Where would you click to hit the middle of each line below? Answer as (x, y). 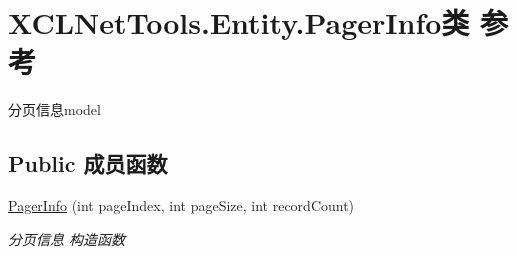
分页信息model (54, 109)
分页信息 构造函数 (67, 238)
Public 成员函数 (88, 163)
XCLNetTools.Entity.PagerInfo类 (239, 22)
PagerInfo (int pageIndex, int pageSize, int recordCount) (181, 205)
